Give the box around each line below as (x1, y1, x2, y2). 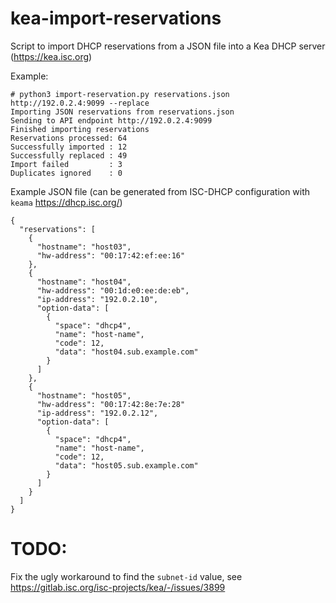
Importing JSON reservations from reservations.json (10, 107, 235, 117)
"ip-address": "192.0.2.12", (36, 408, 159, 418)
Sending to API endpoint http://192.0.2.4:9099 (10, 115, 213, 126)
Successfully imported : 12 (10, 142, 128, 152)
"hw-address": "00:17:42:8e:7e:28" (36, 399, 186, 409)
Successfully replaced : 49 (10, 150, 128, 161)
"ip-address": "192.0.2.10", (36, 294, 159, 304)
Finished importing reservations (10, 124, 150, 134)
